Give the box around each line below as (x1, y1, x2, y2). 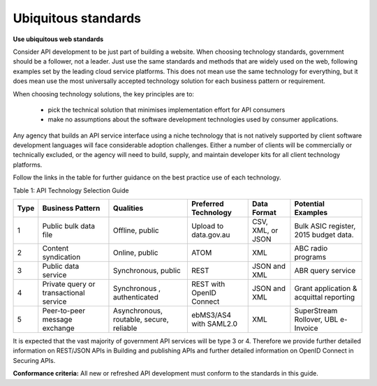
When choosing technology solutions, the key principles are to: (13, 89, 195, 98)
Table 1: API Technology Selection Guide (13, 186, 129, 195)
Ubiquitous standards (13, 10, 142, 26)
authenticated (112, 292, 158, 302)
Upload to (191, 221, 224, 231)
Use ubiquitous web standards (13, 35, 104, 43)
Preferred (191, 199, 224, 209)
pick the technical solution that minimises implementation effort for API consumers (47, 105, 286, 114)
